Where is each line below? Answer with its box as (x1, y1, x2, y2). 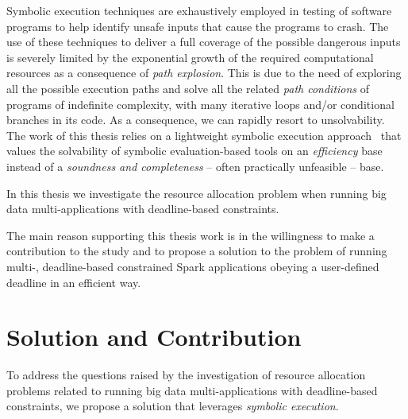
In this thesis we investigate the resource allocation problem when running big (6, 184, 387, 201)
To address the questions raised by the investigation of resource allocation (6, 367, 366, 383)
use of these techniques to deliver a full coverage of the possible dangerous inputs (6, 33, 401, 50)
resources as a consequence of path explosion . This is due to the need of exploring (6, 64, 402, 81)
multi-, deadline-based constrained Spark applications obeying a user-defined (6, 258, 379, 274)
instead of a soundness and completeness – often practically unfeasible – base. (6, 157, 384, 174)
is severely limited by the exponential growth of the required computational (6, 48, 374, 65)
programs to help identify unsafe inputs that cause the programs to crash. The (6, 17, 389, 34)
